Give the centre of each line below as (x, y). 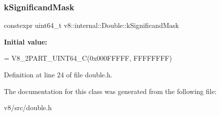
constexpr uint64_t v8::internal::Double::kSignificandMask (91, 25)
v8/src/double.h (28, 107)
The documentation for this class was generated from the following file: (110, 91)
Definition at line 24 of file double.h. (58, 74)
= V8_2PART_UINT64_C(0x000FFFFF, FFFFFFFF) (88, 58)
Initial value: (26, 41)
